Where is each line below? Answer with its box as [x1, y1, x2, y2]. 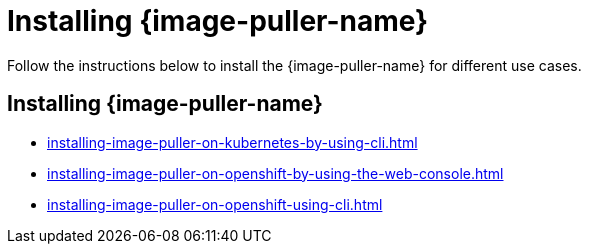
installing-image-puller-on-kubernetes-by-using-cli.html [47, 133, 418, 151]
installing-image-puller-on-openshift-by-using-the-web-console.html [47, 164, 504, 182]
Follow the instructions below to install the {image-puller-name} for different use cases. [7, 56, 582, 74]
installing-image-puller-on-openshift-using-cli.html [47, 195, 383, 213]
